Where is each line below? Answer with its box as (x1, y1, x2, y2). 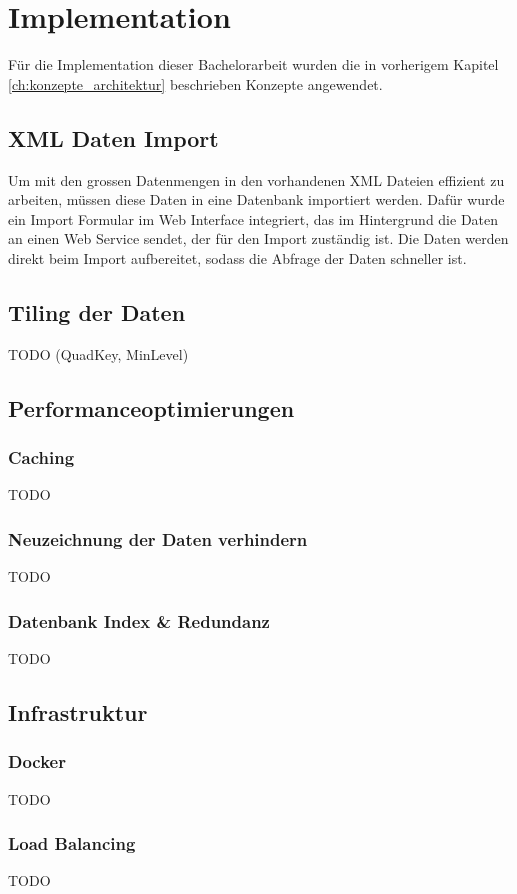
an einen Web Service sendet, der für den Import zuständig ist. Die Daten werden (8, 228, 509, 249)
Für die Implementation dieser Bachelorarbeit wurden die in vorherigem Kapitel (8, 54, 499, 75)
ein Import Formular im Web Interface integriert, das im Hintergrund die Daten (8, 208, 499, 229)
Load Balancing (8, 831, 136, 856)
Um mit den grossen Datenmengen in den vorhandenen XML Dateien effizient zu (8, 169, 505, 190)
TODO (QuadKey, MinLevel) (8, 343, 189, 364)
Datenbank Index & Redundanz (8, 608, 270, 633)
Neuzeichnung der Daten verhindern (8, 526, 308, 551)
